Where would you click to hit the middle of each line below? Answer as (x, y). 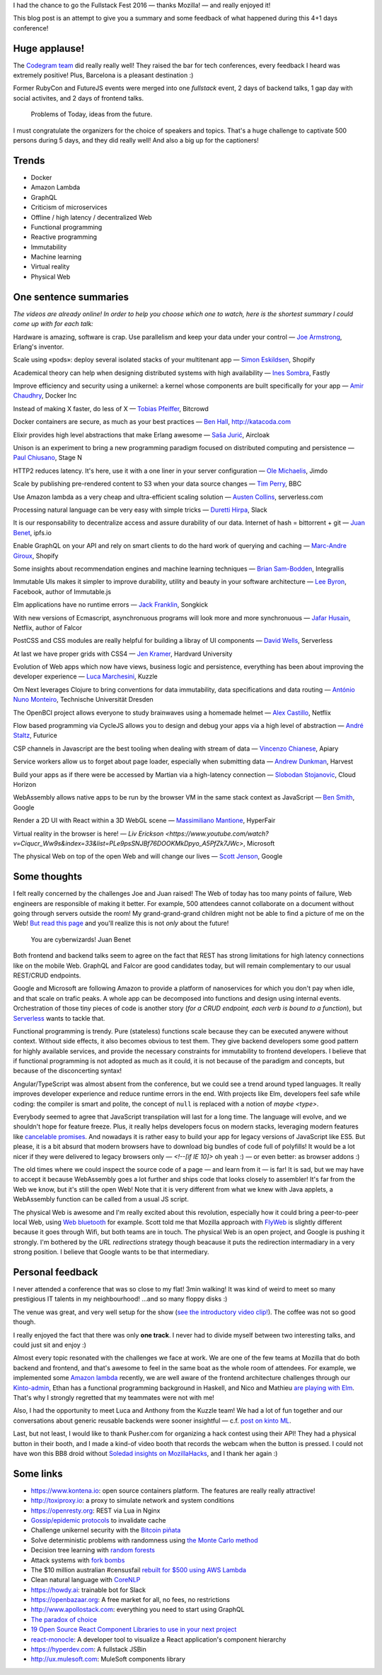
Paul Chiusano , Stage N (48, 458)
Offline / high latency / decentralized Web (91, 217)
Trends (29, 161)
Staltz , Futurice (35, 735)
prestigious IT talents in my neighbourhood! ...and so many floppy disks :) (120, 1299)
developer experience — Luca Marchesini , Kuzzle (86, 676)
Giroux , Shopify (36, 556)
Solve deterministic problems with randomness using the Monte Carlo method (144, 1540)
